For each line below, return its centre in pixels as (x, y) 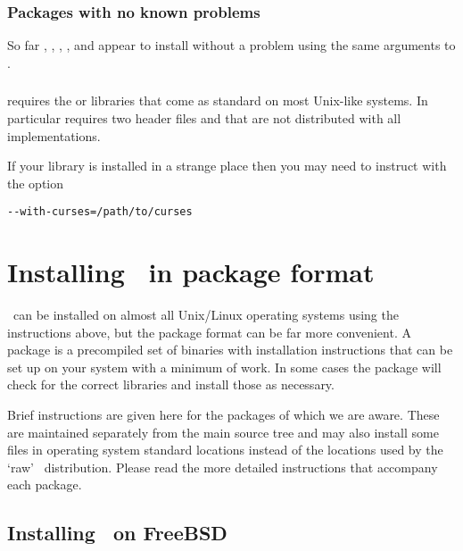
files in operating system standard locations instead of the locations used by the (225, 450)
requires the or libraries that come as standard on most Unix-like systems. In (218, 100)
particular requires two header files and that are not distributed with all (204, 117)
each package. (45, 484)
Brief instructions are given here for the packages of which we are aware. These (223, 415)
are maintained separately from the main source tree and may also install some (223, 432)
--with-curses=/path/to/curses (100, 212)
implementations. (54, 135)
